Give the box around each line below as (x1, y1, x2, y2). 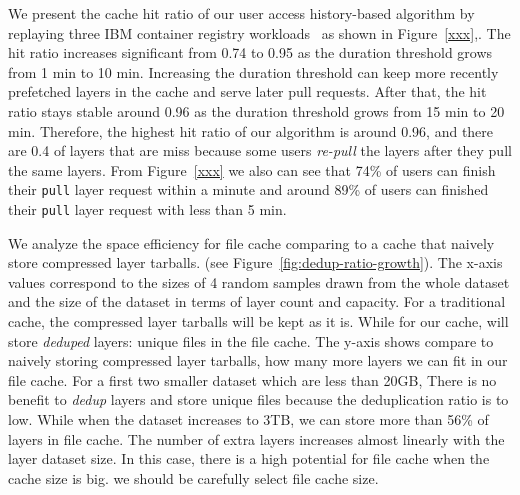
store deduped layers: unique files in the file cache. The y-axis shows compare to (8, 330, 494, 351)
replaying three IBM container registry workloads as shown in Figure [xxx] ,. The (8, 22, 511, 43)
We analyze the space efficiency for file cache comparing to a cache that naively (8, 232, 495, 253)
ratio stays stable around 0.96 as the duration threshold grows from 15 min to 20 (8, 100, 505, 121)
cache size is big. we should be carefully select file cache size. (8, 467, 379, 488)
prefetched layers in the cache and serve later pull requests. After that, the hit (8, 81, 487, 102)
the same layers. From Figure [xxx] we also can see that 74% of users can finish (8, 159, 496, 180)
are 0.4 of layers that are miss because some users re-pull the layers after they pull (8, 140, 512, 161)
